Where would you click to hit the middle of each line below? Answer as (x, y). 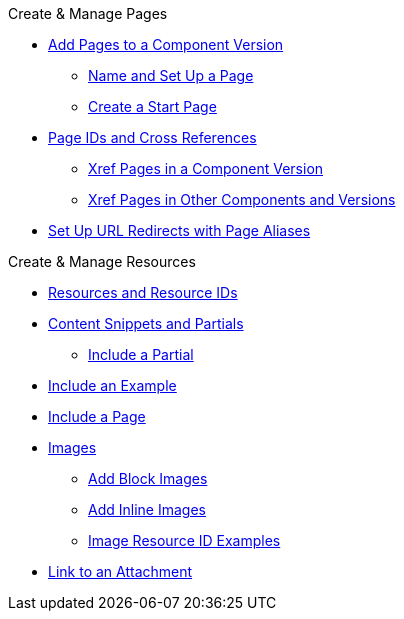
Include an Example (112, 385)
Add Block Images (148, 478)
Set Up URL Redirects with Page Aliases (179, 230)
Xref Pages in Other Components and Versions (242, 199)
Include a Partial (141, 354)
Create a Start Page (152, 106)
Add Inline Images (147, 509)
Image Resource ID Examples (184, 540)
